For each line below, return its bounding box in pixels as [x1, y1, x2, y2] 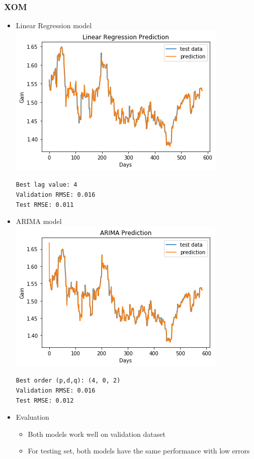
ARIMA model [16, 216, 62, 226]
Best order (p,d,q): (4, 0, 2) [16, 377, 121, 385]
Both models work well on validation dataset [28, 428, 165, 439]
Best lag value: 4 [16, 181, 77, 189]
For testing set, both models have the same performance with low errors [28, 445, 250, 456]
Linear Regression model [16, 20, 92, 31]
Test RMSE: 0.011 [16, 201, 74, 208]
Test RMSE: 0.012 [16, 397, 74, 404]
